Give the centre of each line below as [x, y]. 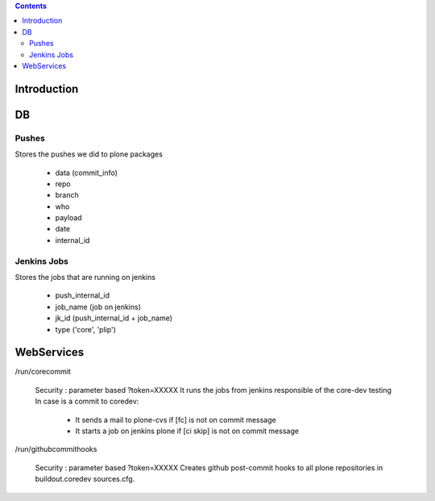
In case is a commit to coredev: [87, 401]
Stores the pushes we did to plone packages [89, 154]
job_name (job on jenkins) [98, 307]
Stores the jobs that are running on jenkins [85, 277]
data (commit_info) [87, 173]
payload [68, 218]
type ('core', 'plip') [86, 329]
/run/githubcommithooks [56, 449]
